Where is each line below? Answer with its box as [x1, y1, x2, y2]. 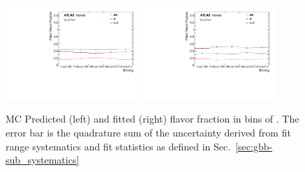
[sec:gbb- [235, 139, 273, 153]
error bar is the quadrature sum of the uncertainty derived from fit [6, 125, 291, 140]
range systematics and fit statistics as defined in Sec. [6, 139, 231, 153]
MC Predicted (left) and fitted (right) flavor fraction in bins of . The [6, 111, 299, 126]
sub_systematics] [6, 153, 80, 167]
